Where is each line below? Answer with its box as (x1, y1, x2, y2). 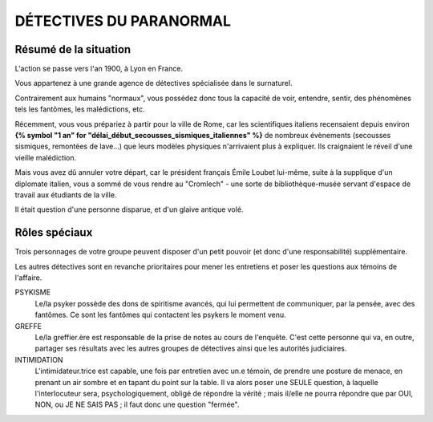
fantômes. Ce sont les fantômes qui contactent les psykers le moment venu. (34, 310, 286, 320)
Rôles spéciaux (14, 225, 93, 240)
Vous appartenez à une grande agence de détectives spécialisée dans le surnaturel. (14, 79, 293, 88)
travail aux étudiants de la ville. (14, 189, 117, 200)
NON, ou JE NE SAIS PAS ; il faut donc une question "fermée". (34, 400, 240, 409)
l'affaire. (14, 273, 42, 282)
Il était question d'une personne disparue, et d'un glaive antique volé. (14, 205, 244, 214)
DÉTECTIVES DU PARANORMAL (14, 12, 232, 30)
